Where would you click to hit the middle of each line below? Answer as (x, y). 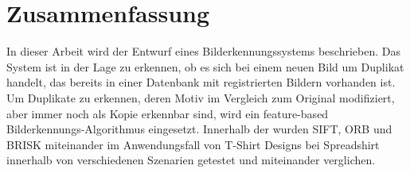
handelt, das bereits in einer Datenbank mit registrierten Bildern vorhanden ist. (201, 82)
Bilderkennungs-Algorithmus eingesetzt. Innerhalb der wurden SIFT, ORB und (199, 129)
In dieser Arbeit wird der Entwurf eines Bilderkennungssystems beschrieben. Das (203, 51)
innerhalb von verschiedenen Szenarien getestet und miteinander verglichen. (191, 160)
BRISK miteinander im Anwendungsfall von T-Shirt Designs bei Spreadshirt (193, 144)
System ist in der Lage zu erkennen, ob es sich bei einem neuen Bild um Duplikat (205, 66)
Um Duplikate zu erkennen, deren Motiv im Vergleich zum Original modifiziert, (201, 97)
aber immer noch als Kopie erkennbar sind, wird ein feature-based (168, 113)
